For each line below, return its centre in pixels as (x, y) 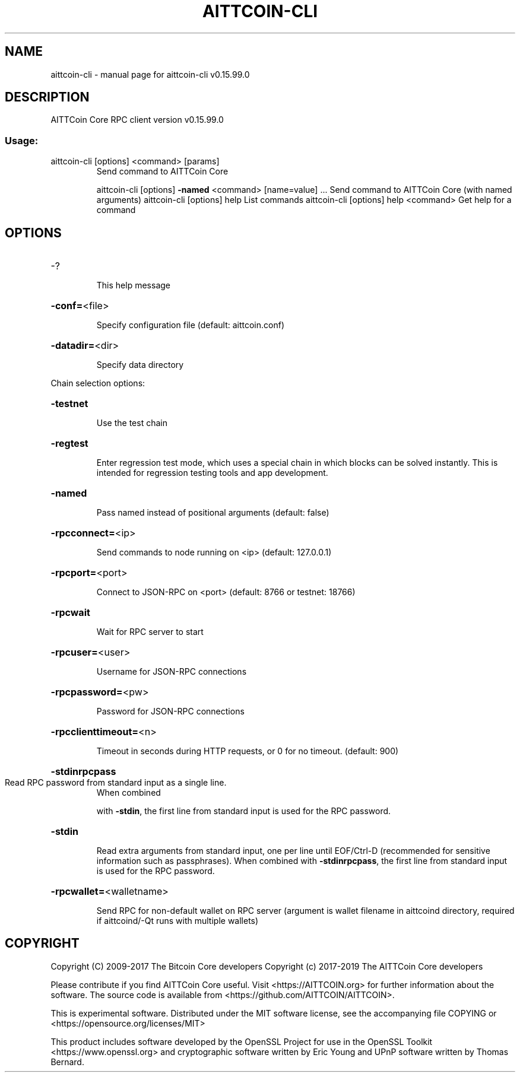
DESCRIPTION (47, 97)
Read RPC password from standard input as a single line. (116, 783)
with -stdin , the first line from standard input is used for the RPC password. (244, 811)
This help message (133, 285)
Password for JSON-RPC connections (170, 711)
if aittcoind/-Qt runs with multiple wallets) (177, 921)
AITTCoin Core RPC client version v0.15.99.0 (137, 120)
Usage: (22, 140)
